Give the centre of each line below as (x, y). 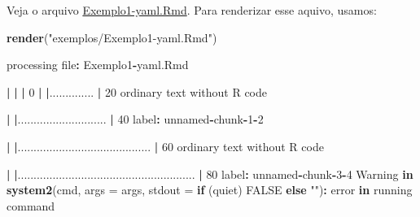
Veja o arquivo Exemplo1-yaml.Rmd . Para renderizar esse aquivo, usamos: (192, 10)
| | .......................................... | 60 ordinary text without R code (165, 146)
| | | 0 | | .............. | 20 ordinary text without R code (137, 91)
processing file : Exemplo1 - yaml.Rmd (98, 65)
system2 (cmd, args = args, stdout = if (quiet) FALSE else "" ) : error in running (210, 190)
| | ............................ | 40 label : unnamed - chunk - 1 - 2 (135, 119)
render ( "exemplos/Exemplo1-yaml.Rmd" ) (112, 37)
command (31, 205)
